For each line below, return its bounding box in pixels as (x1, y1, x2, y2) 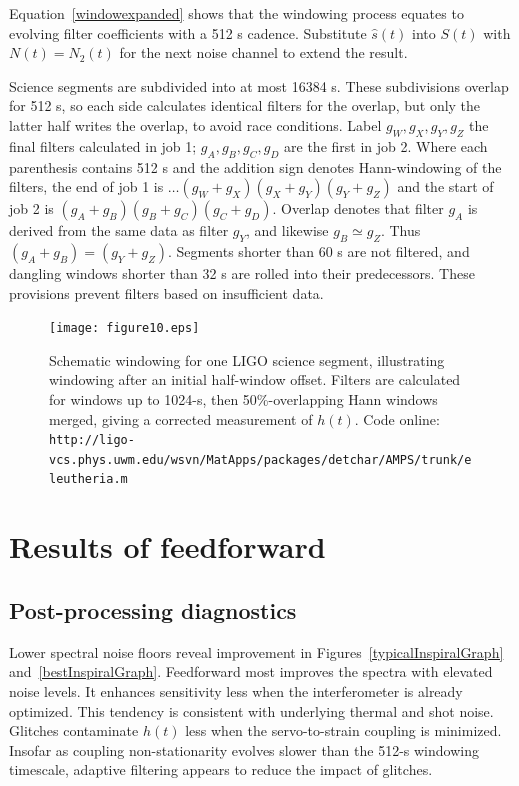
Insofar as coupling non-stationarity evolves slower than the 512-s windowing (9, 739, 479, 760)
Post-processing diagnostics (9, 594, 297, 625)
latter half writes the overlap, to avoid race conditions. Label (9, 114, 382, 135)
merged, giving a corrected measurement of (49, 408, 313, 429)
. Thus (380, 220, 421, 241)
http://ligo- (49, 433, 135, 448)
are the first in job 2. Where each (284, 135, 488, 156)
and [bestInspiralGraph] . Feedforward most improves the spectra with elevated (9, 661, 493, 682)
